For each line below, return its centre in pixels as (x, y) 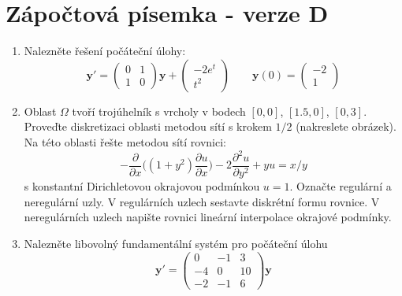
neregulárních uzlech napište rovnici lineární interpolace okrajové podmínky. (208, 217)
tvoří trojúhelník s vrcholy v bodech (159, 111)
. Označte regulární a (341, 186)
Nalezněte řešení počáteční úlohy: (105, 51)
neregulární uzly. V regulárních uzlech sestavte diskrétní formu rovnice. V (202, 201)
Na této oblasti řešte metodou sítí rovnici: (125, 141)
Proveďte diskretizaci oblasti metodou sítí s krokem (148, 126)
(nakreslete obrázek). (346, 126)
